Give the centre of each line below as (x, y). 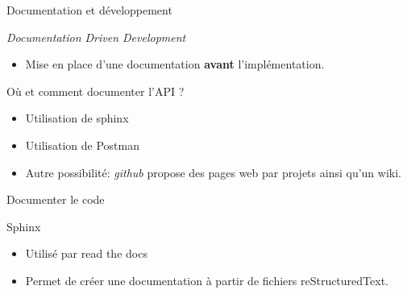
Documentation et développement (89, 10)
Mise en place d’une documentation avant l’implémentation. (175, 64)
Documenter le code (56, 199)
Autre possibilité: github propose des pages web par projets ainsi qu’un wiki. (213, 172)
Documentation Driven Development (96, 37)
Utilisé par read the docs (86, 253)
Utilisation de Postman (82, 145)
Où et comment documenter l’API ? (96, 91)
